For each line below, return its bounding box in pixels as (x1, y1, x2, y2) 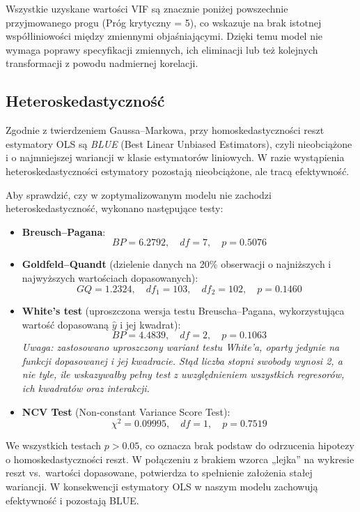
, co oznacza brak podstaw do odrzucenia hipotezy (139, 438, 354, 453)
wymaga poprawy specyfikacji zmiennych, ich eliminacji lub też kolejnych (6, 42, 318, 57)
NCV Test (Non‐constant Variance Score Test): (22, 404, 230, 419)
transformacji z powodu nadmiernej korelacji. (6, 56, 198, 70)
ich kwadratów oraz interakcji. (22, 380, 150, 395)
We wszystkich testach (6, 438, 102, 453)
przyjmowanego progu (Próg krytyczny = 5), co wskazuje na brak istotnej (6, 15, 322, 29)
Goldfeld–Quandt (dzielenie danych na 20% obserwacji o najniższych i (22, 257, 331, 271)
